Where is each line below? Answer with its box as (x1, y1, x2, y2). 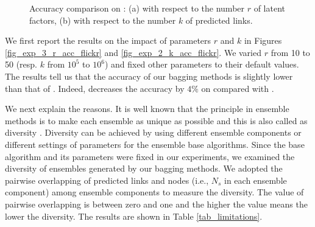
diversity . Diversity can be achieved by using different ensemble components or (5, 126, 302, 139)
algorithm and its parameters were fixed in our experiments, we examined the (5, 150, 295, 162)
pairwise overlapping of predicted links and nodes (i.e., (5, 173, 209, 186)
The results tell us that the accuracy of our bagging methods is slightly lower (5, 69, 293, 82)
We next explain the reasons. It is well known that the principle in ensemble (5, 102, 289, 115)
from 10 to (271, 46, 310, 58)
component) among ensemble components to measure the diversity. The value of (5, 186, 304, 198)
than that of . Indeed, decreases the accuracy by (5, 82, 185, 94)
